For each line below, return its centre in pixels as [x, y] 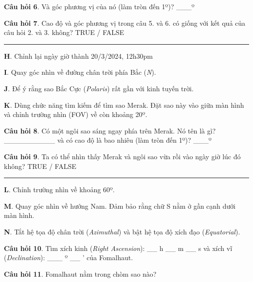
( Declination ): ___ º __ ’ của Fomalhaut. [69, 257]
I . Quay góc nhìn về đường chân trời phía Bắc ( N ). [80, 72]
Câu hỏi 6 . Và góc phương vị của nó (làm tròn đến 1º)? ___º [99, 6]
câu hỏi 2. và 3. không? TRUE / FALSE [64, 32]
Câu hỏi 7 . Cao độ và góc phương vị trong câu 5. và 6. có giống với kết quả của [125, 23]
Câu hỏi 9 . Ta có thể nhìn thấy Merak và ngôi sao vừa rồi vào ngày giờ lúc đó [122, 156]
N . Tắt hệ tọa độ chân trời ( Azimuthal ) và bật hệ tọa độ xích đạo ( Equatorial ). [122, 231]
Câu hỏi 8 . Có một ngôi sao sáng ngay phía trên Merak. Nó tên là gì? [110, 130]
